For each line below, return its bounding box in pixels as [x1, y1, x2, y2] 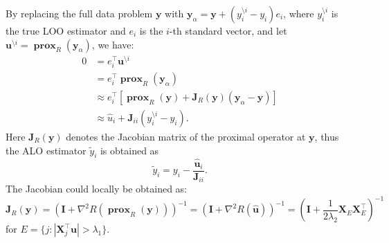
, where [283, 6, 314, 20]
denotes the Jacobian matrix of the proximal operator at [66, 129, 306, 143]
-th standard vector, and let [169, 24, 287, 37]
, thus [314, 129, 339, 143]
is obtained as [100, 143, 159, 157]
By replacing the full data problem [6, 6, 153, 20]
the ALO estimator [6, 143, 87, 157]
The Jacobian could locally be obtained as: [6, 181, 188, 196]
